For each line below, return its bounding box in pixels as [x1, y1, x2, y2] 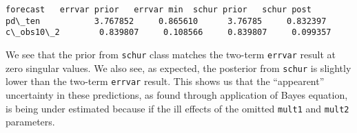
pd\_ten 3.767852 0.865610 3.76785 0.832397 [6, 16, 327, 26]
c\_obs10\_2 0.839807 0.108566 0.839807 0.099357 [6, 27, 331, 38]
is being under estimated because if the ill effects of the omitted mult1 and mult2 [6, 101, 349, 115]
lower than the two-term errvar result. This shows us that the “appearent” [6, 74, 325, 88]
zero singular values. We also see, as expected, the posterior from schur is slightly [6, 60, 351, 75]
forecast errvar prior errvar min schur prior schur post [6, 5, 312, 14]
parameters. [6, 114, 55, 129]
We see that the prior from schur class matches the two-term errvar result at [6, 47, 336, 61]
